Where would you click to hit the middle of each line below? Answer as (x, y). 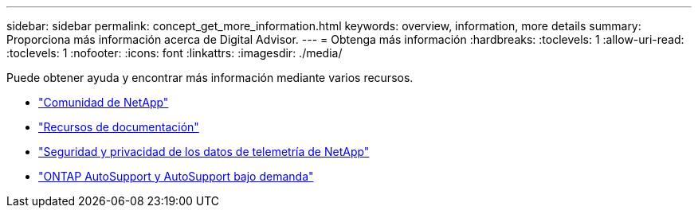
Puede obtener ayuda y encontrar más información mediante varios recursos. (210, 78)
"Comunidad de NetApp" (104, 102)
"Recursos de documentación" (119, 127)
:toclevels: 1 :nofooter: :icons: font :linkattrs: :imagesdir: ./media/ (174, 53)
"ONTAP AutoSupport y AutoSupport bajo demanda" (176, 176)
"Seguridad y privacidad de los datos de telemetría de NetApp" (204, 152)
